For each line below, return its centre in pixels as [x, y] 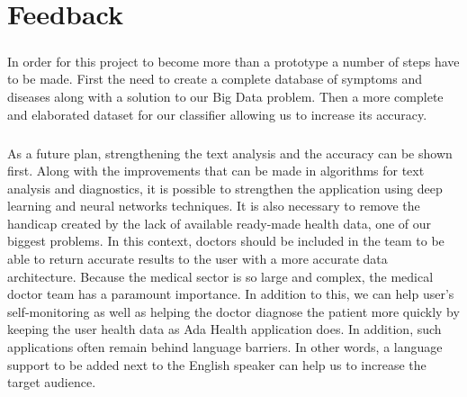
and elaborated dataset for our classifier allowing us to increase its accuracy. [217, 114]
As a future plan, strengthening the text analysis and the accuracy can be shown [230, 153]
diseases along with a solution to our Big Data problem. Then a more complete [225, 96]
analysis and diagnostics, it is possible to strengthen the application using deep [225, 188]
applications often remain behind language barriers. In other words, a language [225, 347]
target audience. [52, 382]
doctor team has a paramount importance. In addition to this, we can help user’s [231, 294]
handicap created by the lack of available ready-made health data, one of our [220, 223]
